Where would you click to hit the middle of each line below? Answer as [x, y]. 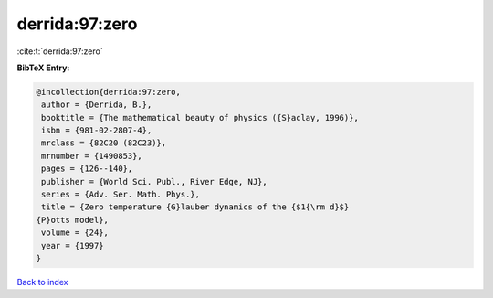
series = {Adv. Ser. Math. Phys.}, [121, 195]
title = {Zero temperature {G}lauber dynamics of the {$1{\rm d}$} [195, 207]
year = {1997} [73, 245]
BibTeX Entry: [43, 68]
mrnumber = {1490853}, [92, 156]
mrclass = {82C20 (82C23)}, [104, 143]
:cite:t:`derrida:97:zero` [60, 51]
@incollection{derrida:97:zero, [109, 92]
